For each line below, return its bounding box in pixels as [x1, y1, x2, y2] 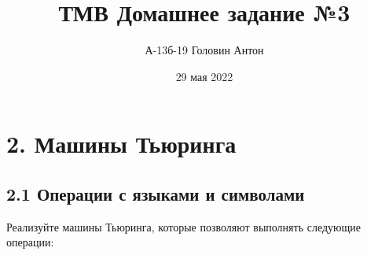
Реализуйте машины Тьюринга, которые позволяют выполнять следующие [6, 218, 361, 235]
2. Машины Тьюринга [6, 128, 237, 160]
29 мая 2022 [175, 68, 233, 84]
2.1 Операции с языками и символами [6, 181, 305, 205]
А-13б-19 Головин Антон [145, 42, 264, 58]
